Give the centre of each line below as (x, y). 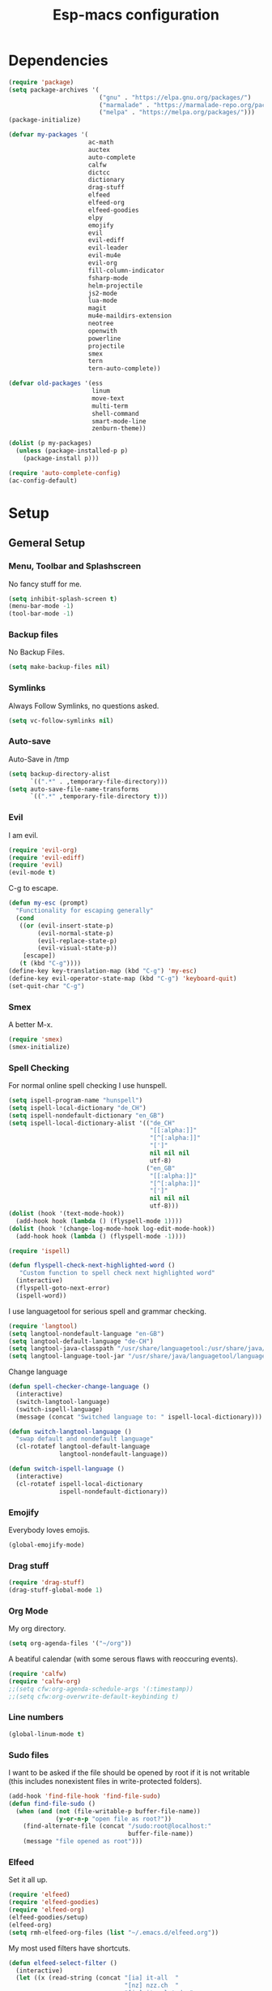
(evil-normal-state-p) (76, 933)
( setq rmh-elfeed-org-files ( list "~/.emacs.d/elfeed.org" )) (114, 1933)
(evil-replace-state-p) (77, 941)
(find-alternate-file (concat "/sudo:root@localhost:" (117, 1826)
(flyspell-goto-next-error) (63, 1289)
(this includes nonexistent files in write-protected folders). (105, 1781)
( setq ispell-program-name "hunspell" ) (76, 1100)
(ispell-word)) (41, 1296)
